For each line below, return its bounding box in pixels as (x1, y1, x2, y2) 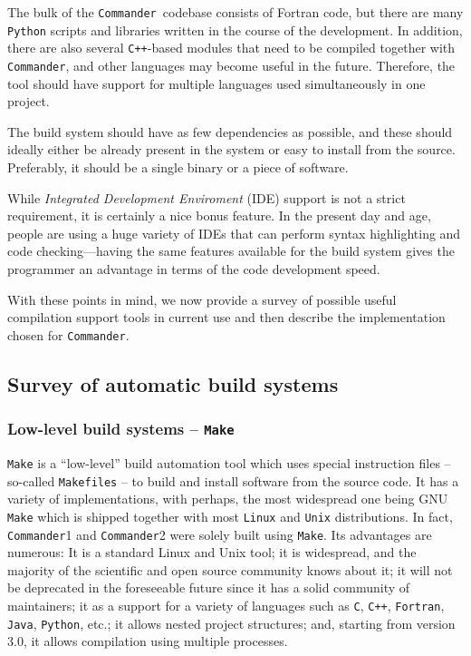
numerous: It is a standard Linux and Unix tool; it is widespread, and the (7, 543, 417, 562)
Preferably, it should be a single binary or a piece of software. (7, 158, 349, 176)
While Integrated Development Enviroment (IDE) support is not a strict (7, 188, 406, 207)
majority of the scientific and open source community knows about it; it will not (7, 560, 453, 579)
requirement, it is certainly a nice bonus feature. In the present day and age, (7, 206, 431, 225)
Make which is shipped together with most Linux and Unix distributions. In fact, (7, 506, 453, 525)
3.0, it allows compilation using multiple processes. (7, 632, 288, 651)
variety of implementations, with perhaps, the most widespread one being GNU (7, 489, 448, 508)
